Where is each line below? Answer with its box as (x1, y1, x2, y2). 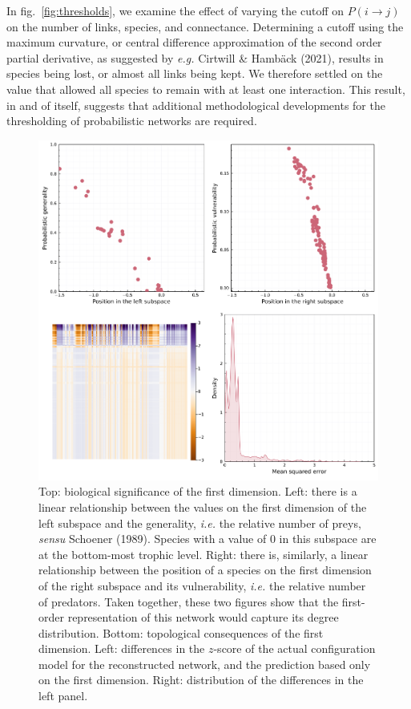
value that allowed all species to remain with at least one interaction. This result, (6, 80, 405, 97)
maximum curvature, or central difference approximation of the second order (6, 34, 382, 51)
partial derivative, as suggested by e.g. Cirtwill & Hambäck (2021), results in (6, 49, 384, 66)
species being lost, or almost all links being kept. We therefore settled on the (6, 65, 383, 82)
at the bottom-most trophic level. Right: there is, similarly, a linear (38, 545, 369, 562)
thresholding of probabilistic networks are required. (6, 112, 257, 129)
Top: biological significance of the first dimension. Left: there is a (38, 483, 357, 500)
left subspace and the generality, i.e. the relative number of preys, (38, 514, 361, 531)
